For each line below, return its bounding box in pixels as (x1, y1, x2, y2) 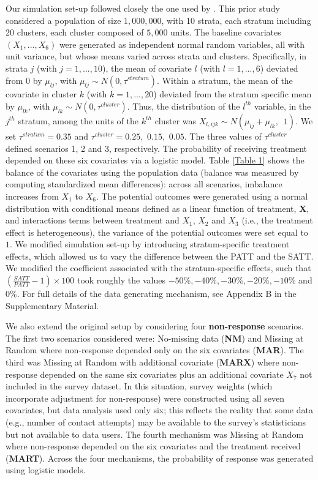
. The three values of (184, 129, 262, 142)
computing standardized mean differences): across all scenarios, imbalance (6, 178, 282, 190)
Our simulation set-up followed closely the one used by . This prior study (6, 2, 280, 14)
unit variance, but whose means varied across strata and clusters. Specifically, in (6, 50, 307, 62)
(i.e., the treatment (241, 214, 313, 227)
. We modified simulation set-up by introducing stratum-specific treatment (10, 238, 290, 250)
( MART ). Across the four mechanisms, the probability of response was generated (6, 451, 314, 464)
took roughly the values (77, 274, 165, 287)
